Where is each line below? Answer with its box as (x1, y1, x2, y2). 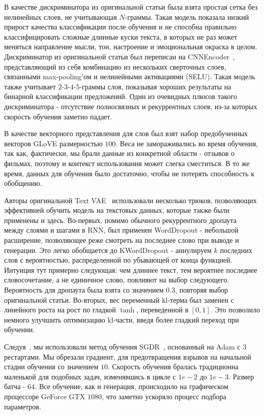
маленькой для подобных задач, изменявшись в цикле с (4, 371, 176, 381)
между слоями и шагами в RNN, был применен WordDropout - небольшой (4, 225, 239, 235)
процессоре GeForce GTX (4, 391, 85, 401)
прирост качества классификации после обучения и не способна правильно (4, 21, 237, 32)
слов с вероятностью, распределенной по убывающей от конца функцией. (4, 254, 232, 265)
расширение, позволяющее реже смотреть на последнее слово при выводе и (4, 235, 239, 245)
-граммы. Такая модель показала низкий (125, 11, 249, 22)
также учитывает (4, 81, 56, 91)
